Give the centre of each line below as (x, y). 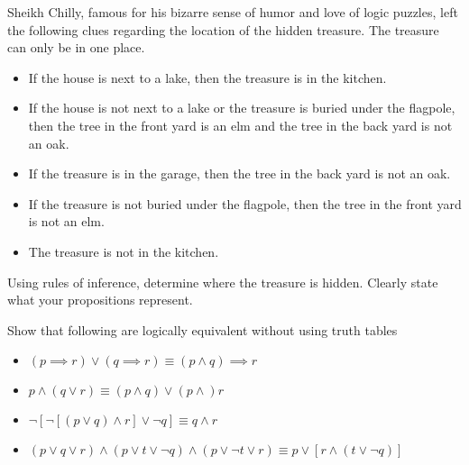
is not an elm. (66, 221)
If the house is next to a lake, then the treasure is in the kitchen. (207, 77)
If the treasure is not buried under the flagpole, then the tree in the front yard (245, 203)
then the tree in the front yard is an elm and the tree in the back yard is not (240, 125)
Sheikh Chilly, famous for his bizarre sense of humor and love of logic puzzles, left (233, 12)
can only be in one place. (76, 47)
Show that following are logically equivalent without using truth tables (202, 329)
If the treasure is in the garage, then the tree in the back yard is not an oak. (239, 173)
